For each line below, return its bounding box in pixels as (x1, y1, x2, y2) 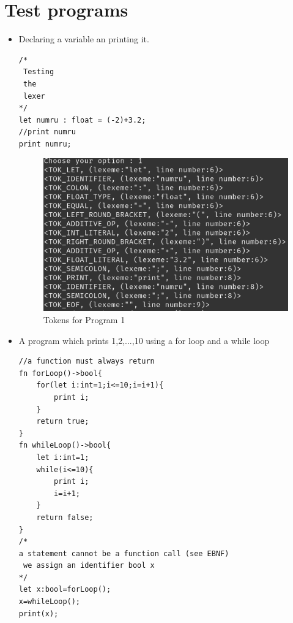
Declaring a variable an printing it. (18, 32, 149, 45)
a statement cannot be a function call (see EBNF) (18, 549, 229, 558)
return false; (36, 513, 94, 522)
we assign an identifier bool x (23, 561, 155, 570)
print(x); (18, 609, 59, 618)
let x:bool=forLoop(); (18, 585, 111, 594)
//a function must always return (18, 357, 155, 366)
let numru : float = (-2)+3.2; (18, 115, 146, 124)
